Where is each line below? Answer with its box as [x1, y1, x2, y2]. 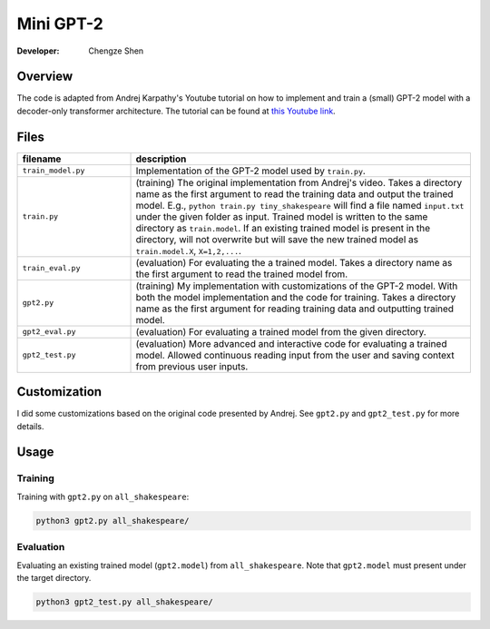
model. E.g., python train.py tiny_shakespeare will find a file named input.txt [135, 199, 465, 211]
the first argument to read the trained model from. [135, 268, 348, 280]
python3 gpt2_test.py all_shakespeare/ [35, 596, 213, 607]
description [135, 152, 187, 165]
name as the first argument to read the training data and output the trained [135, 187, 454, 200]
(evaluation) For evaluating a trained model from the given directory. [135, 325, 426, 338]
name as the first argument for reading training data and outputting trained [135, 302, 454, 315]
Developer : [16, 45, 60, 56]
